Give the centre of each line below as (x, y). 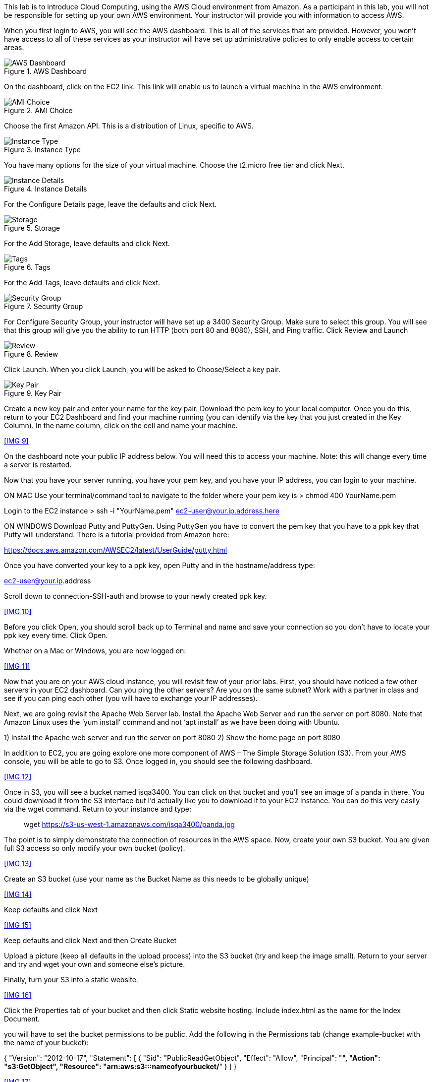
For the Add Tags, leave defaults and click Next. (82, 283)
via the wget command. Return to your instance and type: (98, 809)
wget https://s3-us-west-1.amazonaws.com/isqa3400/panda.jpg (129, 824)
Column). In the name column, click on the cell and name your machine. (121, 425)
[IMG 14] (18, 894)
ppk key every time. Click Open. (56, 635)
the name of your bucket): (46, 1043)
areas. (14, 47)
